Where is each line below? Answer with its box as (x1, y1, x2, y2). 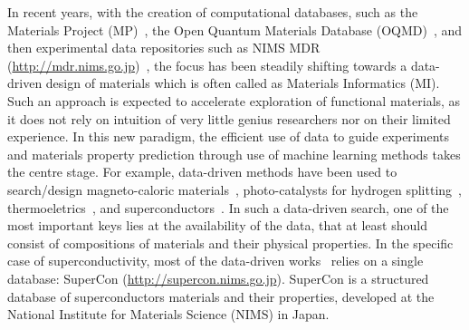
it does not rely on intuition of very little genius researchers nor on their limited (7, 109, 451, 128)
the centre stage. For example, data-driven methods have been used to (7, 162, 397, 181)
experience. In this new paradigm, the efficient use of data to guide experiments (7, 127, 449, 146)
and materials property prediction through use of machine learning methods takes (7, 144, 461, 163)
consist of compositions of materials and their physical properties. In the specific (7, 233, 454, 252)
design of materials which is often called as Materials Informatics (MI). (45, 73, 440, 92)
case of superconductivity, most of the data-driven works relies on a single (7, 251, 424, 270)
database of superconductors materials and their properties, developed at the (7, 286, 435, 306)
